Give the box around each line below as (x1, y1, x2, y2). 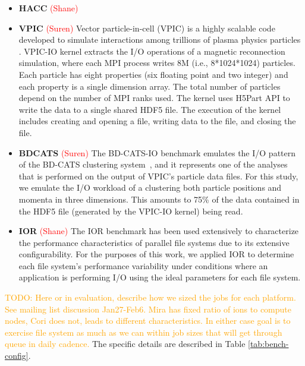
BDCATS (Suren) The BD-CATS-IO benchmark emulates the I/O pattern (18, 146, 296, 159)
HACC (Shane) (18, 2, 78, 14)
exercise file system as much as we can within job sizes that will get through (5, 326, 282, 338)
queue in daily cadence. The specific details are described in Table (5, 337, 246, 350)
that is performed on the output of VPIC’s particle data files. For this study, (18, 169, 298, 182)
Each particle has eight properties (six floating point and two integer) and (18, 68, 288, 80)
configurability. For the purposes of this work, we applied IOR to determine (18, 248, 294, 260)
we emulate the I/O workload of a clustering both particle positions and (18, 181, 282, 194)
